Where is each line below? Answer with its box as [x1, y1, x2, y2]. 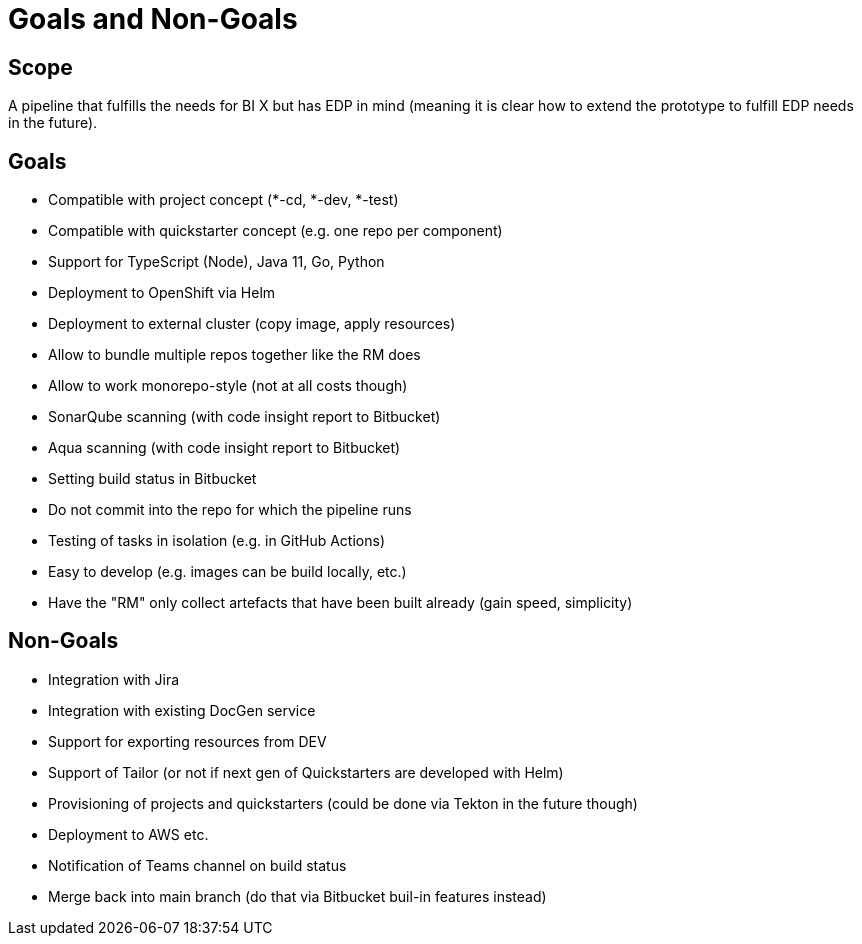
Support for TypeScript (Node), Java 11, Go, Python [48, 253, 385, 271]
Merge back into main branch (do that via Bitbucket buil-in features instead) [48, 887, 547, 905]
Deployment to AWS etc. [48, 825, 209, 843]
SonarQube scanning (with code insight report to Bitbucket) [48, 408, 441, 426]
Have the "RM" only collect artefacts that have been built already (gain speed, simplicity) [48, 594, 633, 612]
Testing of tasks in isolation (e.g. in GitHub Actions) [48, 532, 385, 550]
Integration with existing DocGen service [48, 701, 316, 719]
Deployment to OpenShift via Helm [48, 284, 276, 302]
